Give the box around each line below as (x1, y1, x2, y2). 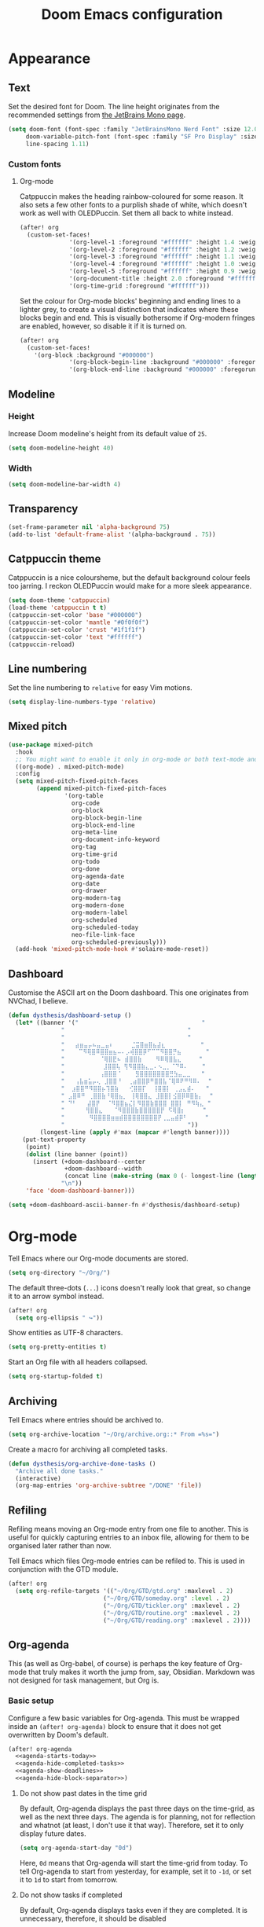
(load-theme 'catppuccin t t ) (8, 604, 108, 612)
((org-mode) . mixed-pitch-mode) (15, 762, 125, 771)
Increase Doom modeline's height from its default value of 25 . (8, 428, 207, 438)
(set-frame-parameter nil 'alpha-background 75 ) (8, 523, 170, 531)
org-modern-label (71, 909, 128, 917)
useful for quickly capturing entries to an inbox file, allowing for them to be (8, 1532, 250, 1542)
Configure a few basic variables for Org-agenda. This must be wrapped (8, 1713, 240, 1723)
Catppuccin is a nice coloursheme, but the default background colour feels (8, 573, 251, 582)
